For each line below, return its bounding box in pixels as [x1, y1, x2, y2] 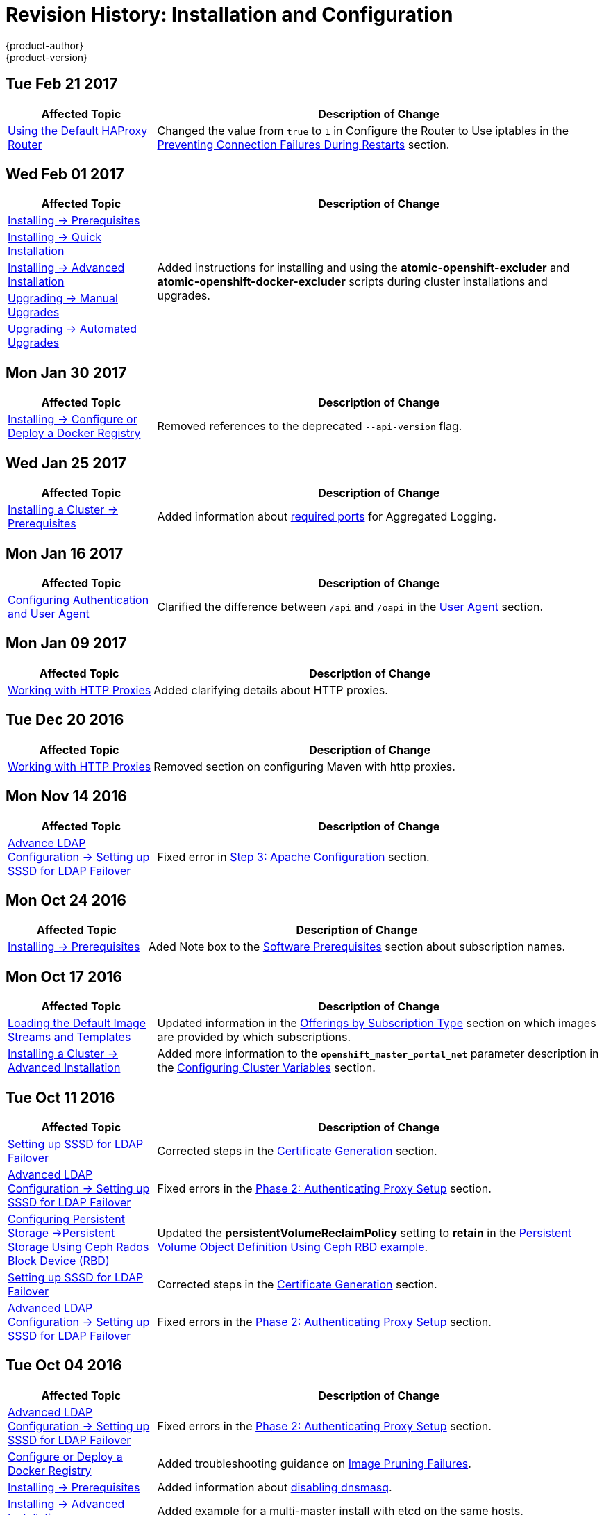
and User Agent [8, 606, 90, 621]
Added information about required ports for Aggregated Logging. [157, 509, 496, 524]
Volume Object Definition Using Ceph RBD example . [157, 1240, 428, 1254]
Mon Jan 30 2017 [6, 363, 127, 382]
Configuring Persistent [8, 1212, 125, 1227]
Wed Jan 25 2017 [6, 454, 126, 472]
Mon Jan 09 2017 [6, 634, 127, 653]
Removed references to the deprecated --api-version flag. [157, 419, 462, 434]
